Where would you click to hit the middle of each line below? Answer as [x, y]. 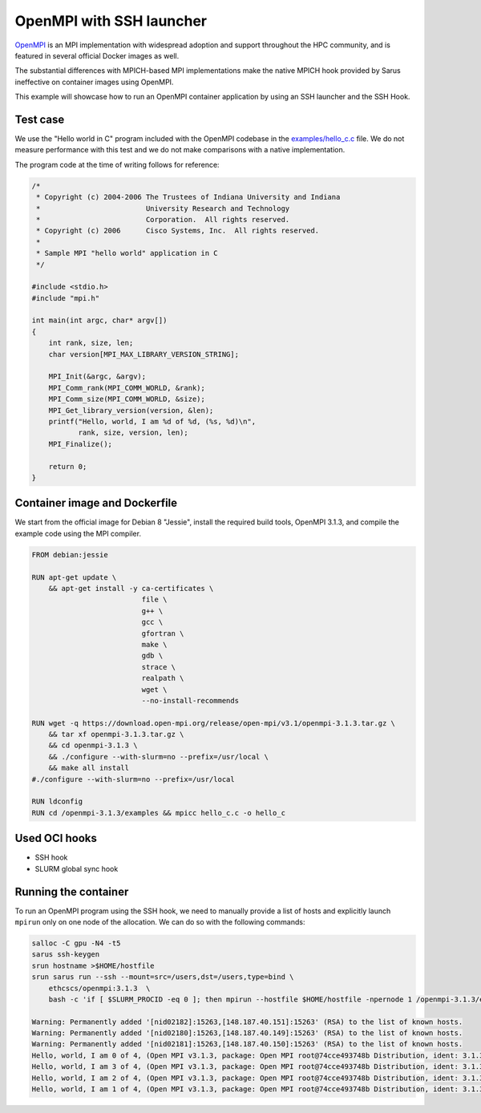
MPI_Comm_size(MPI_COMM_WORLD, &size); [127, 399]
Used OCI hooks [56, 838]
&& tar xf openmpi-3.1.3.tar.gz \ [116, 735]
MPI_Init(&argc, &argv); [97, 376]
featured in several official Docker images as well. [97, 55]
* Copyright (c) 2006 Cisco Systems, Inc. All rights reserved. [178, 231]
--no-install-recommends [190, 700]
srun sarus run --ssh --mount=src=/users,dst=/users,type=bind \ [163, 977]
